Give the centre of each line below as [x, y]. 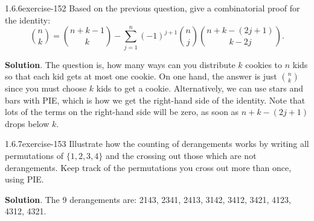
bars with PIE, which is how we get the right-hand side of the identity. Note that [155, 100]
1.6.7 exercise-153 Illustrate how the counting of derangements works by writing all [157, 144]
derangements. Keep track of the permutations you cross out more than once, [148, 167]
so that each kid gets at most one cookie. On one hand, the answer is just [141, 76]
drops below [27, 123]
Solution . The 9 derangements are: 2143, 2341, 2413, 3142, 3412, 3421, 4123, [148, 199]
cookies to [264, 64]
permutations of [34, 156]
